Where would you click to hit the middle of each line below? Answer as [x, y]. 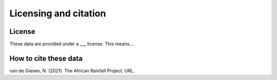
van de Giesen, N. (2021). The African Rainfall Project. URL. [72, 71]
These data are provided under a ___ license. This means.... [72, 44]
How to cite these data [46, 58]
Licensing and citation [58, 13]
